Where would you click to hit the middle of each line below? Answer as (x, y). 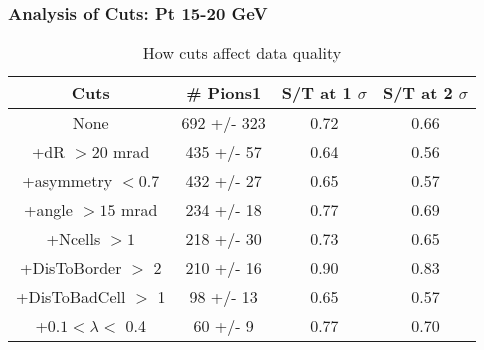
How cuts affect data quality (242, 53)
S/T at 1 (316, 93)
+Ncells (73, 239)
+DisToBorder (70, 268)
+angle (48, 210)
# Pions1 (224, 93)
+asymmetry (67, 181)
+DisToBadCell (71, 297)
